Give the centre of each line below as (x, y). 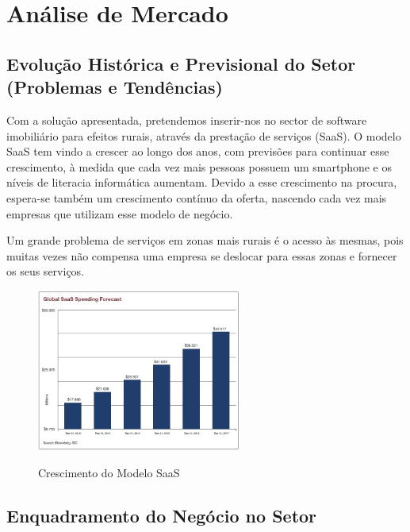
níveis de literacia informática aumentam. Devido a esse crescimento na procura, (202, 182)
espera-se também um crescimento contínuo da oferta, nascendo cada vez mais (197, 197)
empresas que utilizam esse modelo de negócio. (120, 213)
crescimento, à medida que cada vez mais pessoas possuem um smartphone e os (199, 166)
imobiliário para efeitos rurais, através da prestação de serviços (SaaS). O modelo (204, 135)
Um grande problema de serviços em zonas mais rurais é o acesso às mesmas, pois (205, 240)
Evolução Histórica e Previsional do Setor (181, 63)
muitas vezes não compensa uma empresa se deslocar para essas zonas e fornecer (202, 255)
